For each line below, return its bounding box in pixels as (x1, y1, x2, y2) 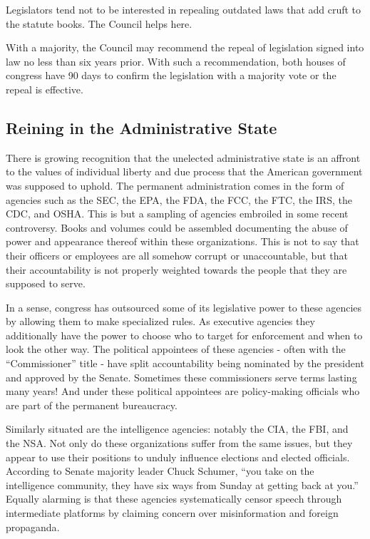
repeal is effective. (6, 81, 83, 96)
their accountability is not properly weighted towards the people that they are (6, 262, 347, 277)
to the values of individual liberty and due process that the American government (6, 164, 363, 179)
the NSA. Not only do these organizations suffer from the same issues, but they (6, 436, 353, 451)
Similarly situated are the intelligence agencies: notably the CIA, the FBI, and (6, 421, 349, 436)
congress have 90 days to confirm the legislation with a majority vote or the (6, 68, 336, 83)
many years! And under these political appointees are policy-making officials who (6, 384, 360, 399)
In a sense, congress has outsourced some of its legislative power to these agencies (6, 299, 362, 314)
